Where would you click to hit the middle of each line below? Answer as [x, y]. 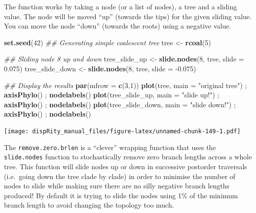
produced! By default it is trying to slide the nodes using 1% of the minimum [121, 195]
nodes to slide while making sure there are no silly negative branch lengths [117, 186]
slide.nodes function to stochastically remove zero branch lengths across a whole [128, 157]
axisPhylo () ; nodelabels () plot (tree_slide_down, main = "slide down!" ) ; [120, 104]
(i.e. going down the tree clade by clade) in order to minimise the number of [120, 176]
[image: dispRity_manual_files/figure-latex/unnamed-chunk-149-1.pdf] [122, 131]
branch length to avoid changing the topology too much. [89, 205]
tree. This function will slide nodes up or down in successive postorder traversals [126, 166]
